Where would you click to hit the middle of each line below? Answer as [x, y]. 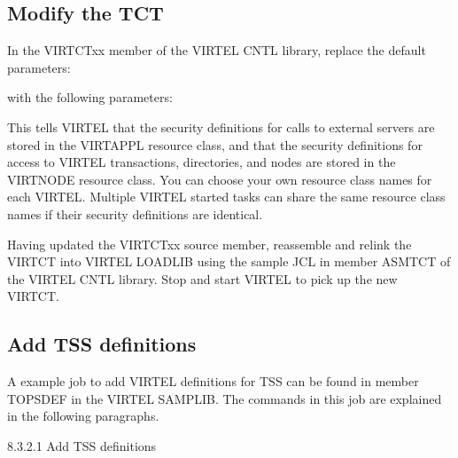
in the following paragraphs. [83, 416]
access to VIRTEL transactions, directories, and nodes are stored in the [202, 162]
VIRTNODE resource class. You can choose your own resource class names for [220, 179]
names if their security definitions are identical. [135, 213]
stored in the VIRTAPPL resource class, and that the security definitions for [215, 144]
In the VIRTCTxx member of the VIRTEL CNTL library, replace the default [217, 50]
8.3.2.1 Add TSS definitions [82, 445]
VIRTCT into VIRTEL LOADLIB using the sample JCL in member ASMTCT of [229, 261]
